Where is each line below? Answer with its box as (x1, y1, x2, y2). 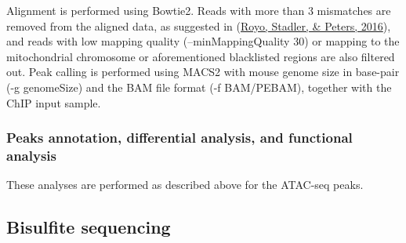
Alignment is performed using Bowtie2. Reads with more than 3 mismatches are (6, 2, 391, 18)
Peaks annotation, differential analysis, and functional (6, 128, 353, 147)
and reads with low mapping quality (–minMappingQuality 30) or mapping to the (6, 33, 400, 49)
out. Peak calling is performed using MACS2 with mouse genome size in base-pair (6, 63, 400, 80)
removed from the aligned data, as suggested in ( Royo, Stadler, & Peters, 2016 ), (6, 17, 391, 34)
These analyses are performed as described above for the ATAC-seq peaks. (6, 176, 364, 193)
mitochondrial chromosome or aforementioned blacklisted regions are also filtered (6, 48, 395, 64)
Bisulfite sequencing (6, 215, 171, 239)
